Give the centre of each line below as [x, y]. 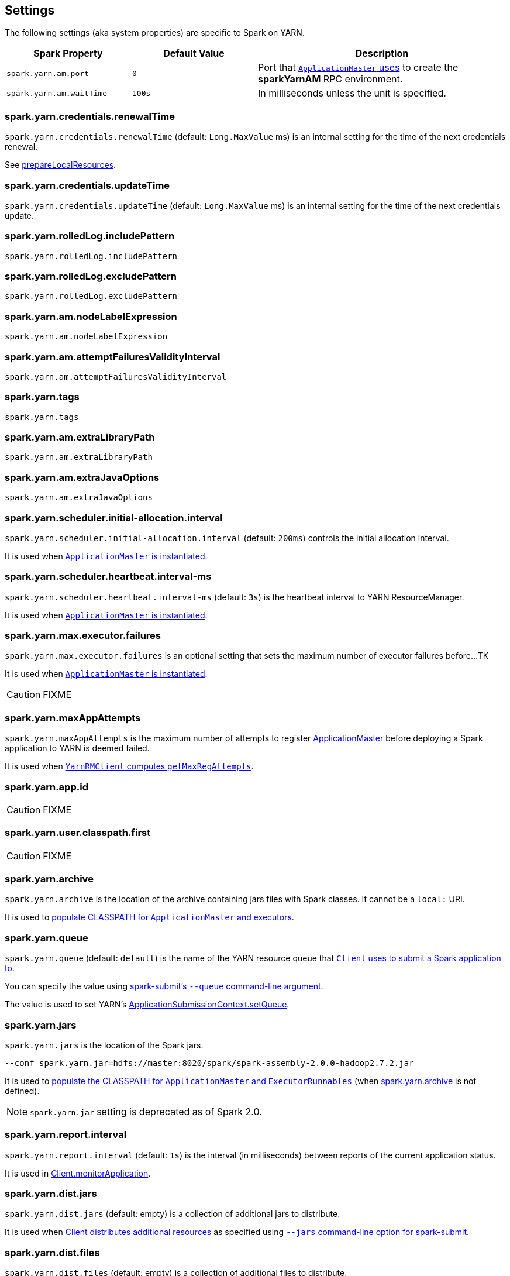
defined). [22, 1091]
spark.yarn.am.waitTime [57, 93]
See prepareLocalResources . [61, 165]
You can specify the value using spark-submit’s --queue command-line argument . [164, 986]
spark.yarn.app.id [46, 787]
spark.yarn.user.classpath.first [78, 833]
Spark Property [68, 54]
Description [382, 54]
